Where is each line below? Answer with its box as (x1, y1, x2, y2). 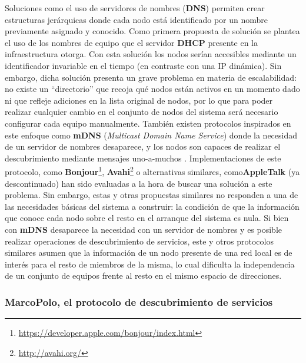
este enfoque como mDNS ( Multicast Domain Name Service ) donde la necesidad (5, 128, 298, 141)
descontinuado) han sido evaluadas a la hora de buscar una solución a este (5, 177, 272, 189)
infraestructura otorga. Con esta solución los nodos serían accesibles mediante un (5, 48, 297, 60)
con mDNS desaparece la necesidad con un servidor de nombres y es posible (5, 223, 282, 235)
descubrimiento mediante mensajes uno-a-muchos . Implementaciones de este (5, 151, 281, 164)
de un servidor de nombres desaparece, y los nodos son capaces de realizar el (5, 140, 281, 153)
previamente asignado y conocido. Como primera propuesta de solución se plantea (5, 25, 300, 37)
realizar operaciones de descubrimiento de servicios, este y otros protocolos (5, 235, 274, 247)
